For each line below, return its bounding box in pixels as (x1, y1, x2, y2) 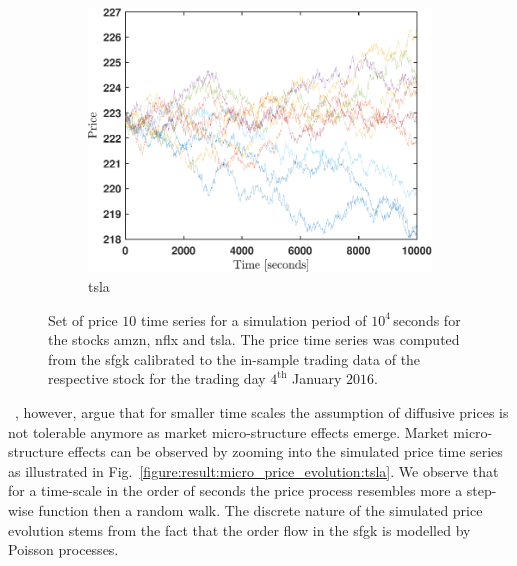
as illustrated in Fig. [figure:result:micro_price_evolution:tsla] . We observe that (8, 460, 499, 481)
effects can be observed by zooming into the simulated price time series (68, 441, 503, 462)
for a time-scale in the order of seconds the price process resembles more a (8, 480, 463, 501)
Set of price (48, 309, 118, 330)
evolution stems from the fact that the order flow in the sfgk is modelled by (8, 519, 471, 540)
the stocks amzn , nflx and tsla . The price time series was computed (48, 329, 460, 350)
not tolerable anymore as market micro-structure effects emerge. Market (8, 421, 449, 442)
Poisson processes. (8, 539, 119, 560)
